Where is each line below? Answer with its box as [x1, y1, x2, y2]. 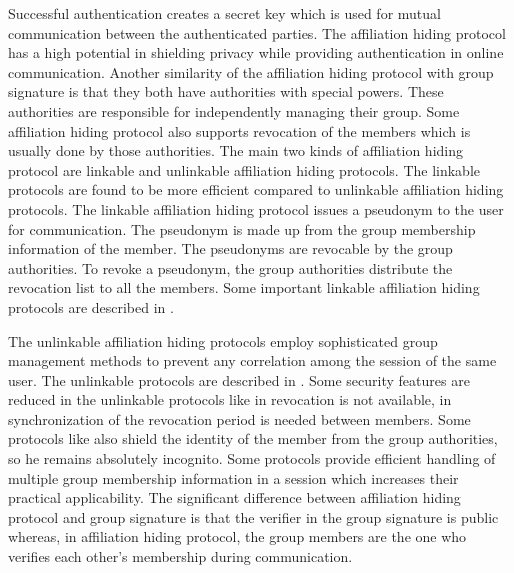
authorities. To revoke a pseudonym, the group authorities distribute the [8, 257, 453, 278]
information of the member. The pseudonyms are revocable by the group [8, 238, 453, 259]
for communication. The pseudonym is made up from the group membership [8, 218, 476, 239]
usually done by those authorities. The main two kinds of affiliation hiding [8, 140, 463, 161]
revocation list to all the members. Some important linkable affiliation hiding [8, 277, 480, 298]
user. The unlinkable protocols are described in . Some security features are [8, 369, 470, 390]
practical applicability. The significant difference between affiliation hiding [8, 487, 461, 508]
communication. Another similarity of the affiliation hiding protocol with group [8, 61, 494, 82]
